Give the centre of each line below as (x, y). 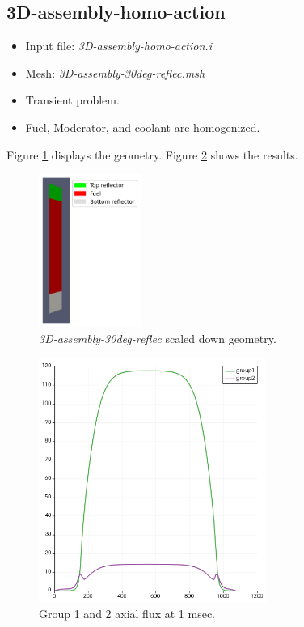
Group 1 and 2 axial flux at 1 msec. (127, 614)
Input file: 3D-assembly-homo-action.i (118, 46)
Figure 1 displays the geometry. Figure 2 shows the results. (152, 154)
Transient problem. (72, 100)
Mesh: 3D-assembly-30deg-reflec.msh (115, 72)
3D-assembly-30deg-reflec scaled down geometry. (158, 338)
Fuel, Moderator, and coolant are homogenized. (143, 127)
